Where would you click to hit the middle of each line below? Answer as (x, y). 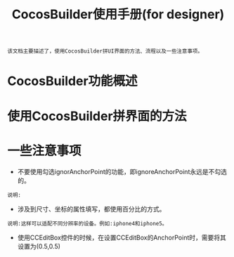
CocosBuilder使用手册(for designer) (118, 14)
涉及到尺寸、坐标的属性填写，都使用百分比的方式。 (91, 209)
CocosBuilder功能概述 (73, 81)
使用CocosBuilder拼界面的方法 (97, 116)
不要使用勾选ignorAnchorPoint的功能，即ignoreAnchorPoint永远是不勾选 (122, 171)
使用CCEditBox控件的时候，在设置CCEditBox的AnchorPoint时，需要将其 (122, 237)
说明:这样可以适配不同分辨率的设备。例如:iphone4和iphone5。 (87, 223)
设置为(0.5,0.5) (39, 246)
